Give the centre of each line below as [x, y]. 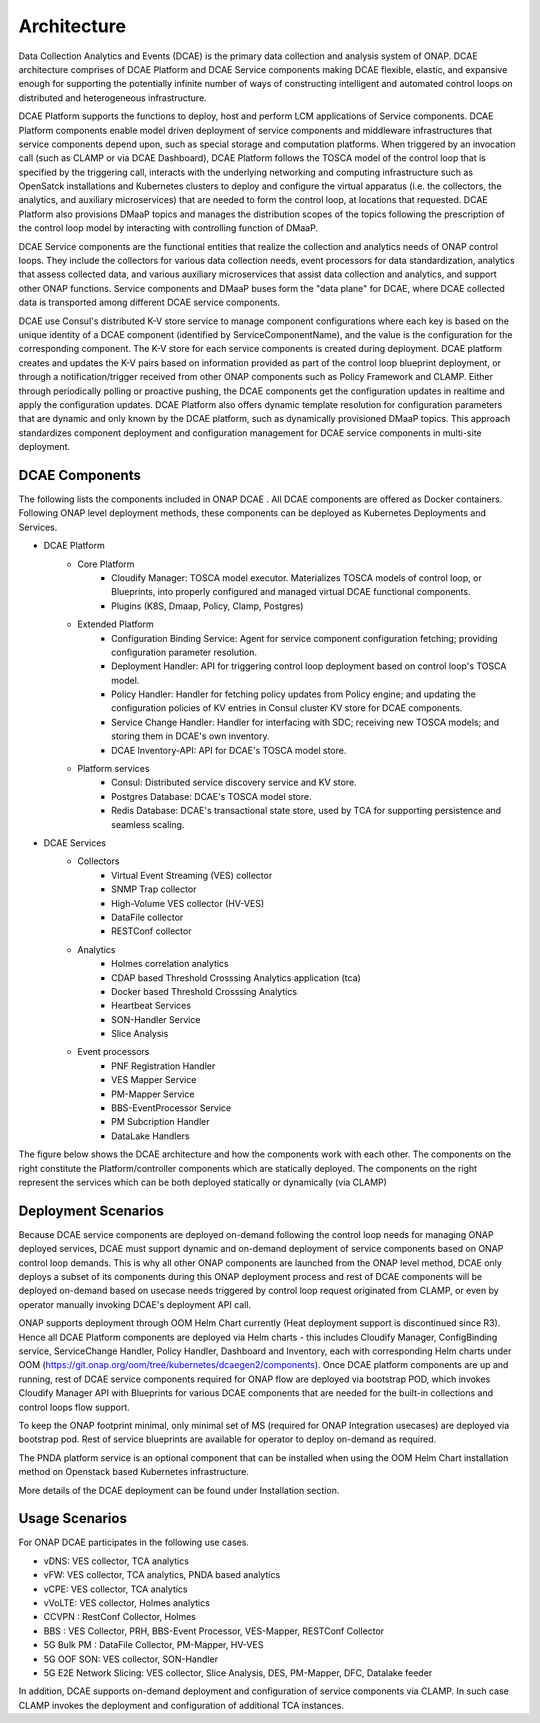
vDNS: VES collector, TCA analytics [116, 1561]
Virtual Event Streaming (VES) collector [192, 875]
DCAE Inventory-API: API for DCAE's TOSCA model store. [229, 750]
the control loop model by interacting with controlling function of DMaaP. [168, 228]
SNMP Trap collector [154, 889]
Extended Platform [115, 624]
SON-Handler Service [156, 1019]
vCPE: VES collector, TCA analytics [116, 1589]
